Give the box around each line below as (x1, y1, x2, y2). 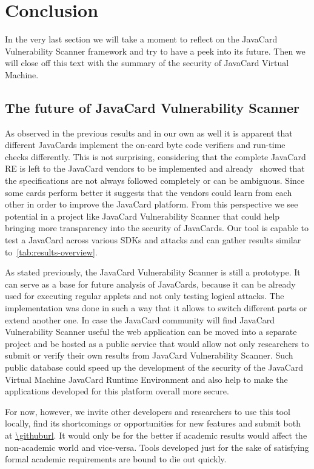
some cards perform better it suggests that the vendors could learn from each (5, 186, 292, 198)
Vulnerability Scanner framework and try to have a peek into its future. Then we (5, 44, 306, 57)
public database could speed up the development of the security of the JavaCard (5, 360, 304, 373)
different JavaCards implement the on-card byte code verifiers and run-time (5, 138, 286, 151)
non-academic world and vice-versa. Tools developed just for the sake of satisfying (5, 440, 309, 453)
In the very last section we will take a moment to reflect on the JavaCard (5, 33, 278, 46)
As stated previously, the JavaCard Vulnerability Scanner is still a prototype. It (5, 266, 301, 278)
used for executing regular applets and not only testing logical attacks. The (5, 289, 284, 302)
